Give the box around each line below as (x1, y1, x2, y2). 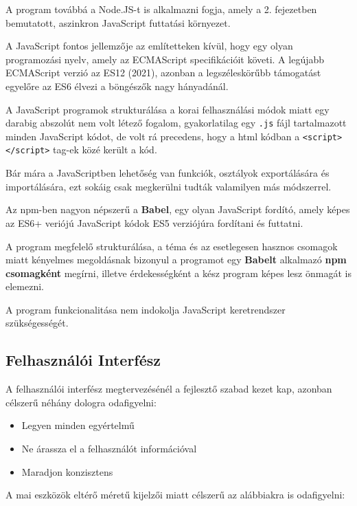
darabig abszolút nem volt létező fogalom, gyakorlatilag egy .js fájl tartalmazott (5, 115, 347, 130)
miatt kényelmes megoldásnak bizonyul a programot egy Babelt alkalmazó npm (5, 252, 347, 267)
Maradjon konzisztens (21, 464, 113, 478)
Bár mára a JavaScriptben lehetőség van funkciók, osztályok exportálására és (5, 166, 330, 180)
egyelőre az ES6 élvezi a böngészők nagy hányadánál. (5, 78, 229, 93)
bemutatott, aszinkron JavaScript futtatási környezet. (5, 15, 231, 30)
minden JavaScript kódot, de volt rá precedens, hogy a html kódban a (5, 129, 300, 143)
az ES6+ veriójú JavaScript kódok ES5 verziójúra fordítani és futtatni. (5, 215, 303, 230)
